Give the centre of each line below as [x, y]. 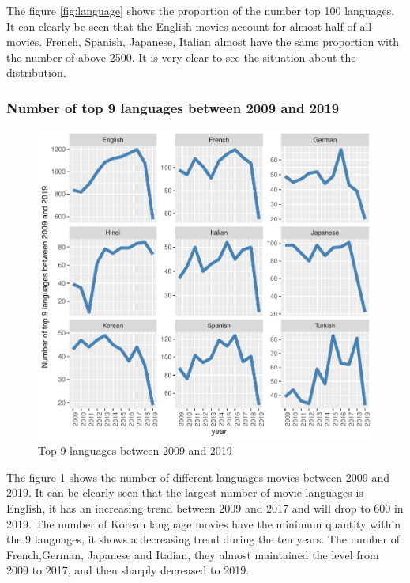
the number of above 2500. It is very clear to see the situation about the [181, 57]
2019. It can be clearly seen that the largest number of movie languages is [185, 492]
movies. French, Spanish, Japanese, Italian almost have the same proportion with [203, 42]
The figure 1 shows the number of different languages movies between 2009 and [198, 477]
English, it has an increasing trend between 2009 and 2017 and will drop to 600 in [205, 507]
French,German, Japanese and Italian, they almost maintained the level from [193, 554]
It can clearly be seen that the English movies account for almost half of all [189, 26]
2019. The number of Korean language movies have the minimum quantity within [204, 523]
